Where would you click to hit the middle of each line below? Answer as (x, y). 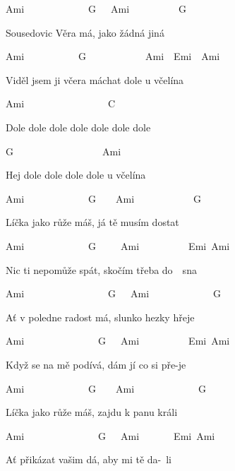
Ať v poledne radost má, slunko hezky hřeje (100, 317)
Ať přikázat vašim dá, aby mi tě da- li (89, 459)
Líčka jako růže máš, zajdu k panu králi (92, 412)
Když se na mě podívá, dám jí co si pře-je (96, 364)
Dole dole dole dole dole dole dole (78, 127)
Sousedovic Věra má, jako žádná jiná (85, 32)
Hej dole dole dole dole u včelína (76, 175)
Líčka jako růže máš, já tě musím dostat (92, 222)
